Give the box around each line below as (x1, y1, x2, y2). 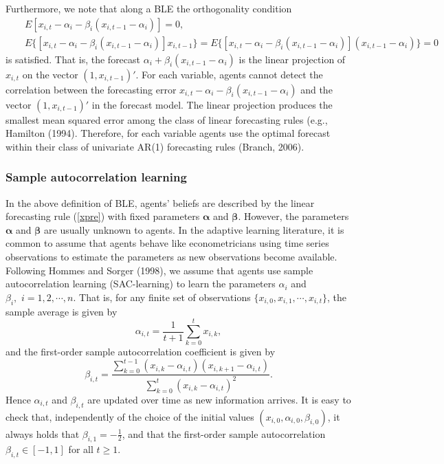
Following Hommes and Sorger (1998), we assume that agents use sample (5, 263, 313, 277)
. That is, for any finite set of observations (73, 289, 251, 304)
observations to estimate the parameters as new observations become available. (5, 250, 337, 264)
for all (68, 442, 93, 456)
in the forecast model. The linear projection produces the (91, 97, 333, 111)
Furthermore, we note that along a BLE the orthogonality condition (5, 1, 292, 15)
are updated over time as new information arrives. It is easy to (87, 392, 351, 406)
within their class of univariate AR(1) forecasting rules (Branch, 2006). (5, 139, 304, 153)
